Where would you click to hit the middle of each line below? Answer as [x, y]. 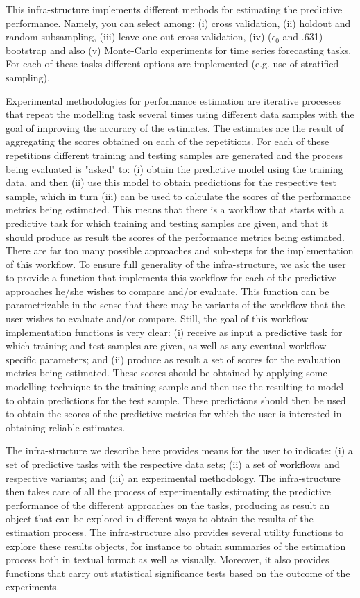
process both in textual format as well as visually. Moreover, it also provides [168, 559]
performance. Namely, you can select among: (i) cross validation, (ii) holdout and [178, 23]
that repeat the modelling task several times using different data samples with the [180, 114]
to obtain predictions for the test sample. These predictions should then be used [176, 400]
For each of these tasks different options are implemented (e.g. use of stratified [172, 64]
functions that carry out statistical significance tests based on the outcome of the [178, 573]
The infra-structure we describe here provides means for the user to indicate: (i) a [179, 450]
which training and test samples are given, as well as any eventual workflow [166, 346]
